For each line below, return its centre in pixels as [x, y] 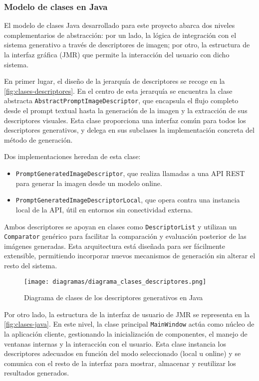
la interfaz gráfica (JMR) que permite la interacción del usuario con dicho [117, 54]
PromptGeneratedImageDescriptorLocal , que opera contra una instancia [128, 200]
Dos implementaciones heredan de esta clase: [72, 156]
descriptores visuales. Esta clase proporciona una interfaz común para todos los [125, 120]
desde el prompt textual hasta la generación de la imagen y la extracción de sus [126, 110]
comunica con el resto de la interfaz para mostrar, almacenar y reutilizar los [120, 363]
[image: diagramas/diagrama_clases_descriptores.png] [115, 282]
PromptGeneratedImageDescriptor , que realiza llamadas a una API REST [130, 173]
